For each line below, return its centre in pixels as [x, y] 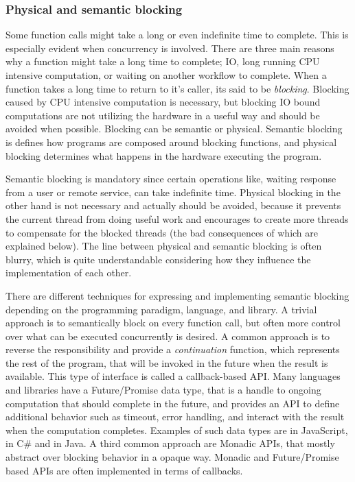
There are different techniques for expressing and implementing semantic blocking [177, 295]
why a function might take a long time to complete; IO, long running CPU [163, 61]
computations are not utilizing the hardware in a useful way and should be [163, 115]
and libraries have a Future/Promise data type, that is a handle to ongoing [163, 390]
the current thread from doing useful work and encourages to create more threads [177, 218]
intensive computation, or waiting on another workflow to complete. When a [166, 75]
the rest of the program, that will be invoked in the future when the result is [167, 362]
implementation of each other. [69, 273]
